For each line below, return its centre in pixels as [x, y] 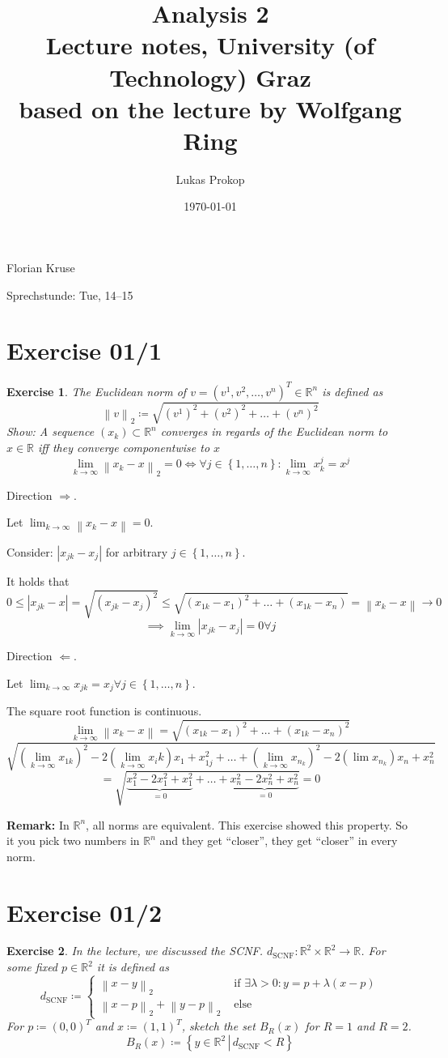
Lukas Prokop [210, 179]
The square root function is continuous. [104, 711]
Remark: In [38, 824]
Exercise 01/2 [85, 912]
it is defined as [133, 967]
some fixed [32, 967]
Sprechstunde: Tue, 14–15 [70, 294]
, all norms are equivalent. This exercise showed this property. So [247, 824]
